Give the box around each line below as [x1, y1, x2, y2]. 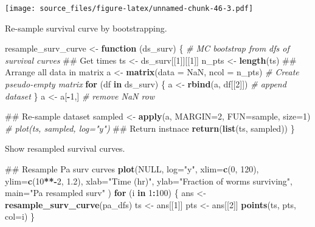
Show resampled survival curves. [5, 142, 125, 155]
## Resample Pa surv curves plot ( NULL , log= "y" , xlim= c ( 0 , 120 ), [5, 163, 259, 175]
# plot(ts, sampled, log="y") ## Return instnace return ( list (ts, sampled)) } [5, 121, 295, 134]
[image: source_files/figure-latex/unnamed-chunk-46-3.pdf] [5, 4, 254, 13]
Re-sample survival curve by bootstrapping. [5, 21, 167, 34]
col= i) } [5, 210, 35, 223]
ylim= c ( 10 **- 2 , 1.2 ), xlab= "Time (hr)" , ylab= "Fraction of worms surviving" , [5, 174, 292, 187]
